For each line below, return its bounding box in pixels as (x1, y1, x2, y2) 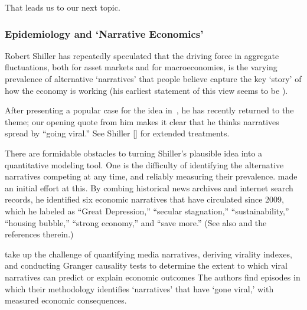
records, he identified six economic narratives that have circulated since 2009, (5, 193, 284, 205)
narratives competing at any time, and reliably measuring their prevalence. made (5, 170, 298, 182)
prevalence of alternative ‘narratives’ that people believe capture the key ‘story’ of (5, 73, 302, 84)
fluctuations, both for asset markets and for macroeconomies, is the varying (5, 61, 277, 73)
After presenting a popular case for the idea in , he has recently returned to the (5, 104, 294, 116)
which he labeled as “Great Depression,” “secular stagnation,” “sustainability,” (5, 204, 289, 217)
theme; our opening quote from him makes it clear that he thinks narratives (5, 115, 279, 128)
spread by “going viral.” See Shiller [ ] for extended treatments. (5, 127, 230, 139)
